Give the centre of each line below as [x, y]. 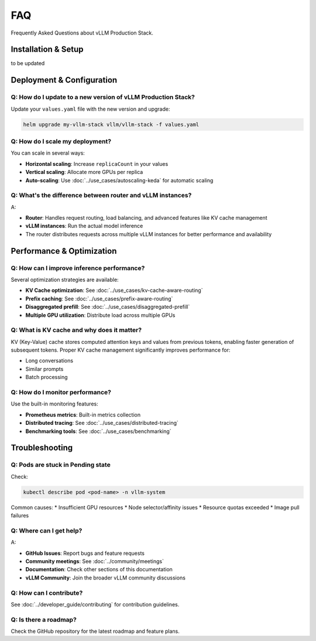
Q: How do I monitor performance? [61, 392]
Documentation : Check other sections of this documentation [99, 570]
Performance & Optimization [64, 251]
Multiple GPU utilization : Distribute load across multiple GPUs [100, 315]
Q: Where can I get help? [47, 530]
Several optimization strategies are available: [65, 279]
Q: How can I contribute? [47, 593]
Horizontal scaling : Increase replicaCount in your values [97, 163]
